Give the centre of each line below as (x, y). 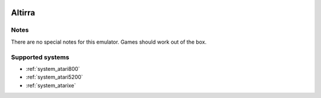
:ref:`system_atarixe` (51, 85)
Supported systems (40, 57)
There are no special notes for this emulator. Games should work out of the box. (109, 42)
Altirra (23, 13)
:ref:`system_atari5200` (54, 77)
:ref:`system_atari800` (53, 68)
